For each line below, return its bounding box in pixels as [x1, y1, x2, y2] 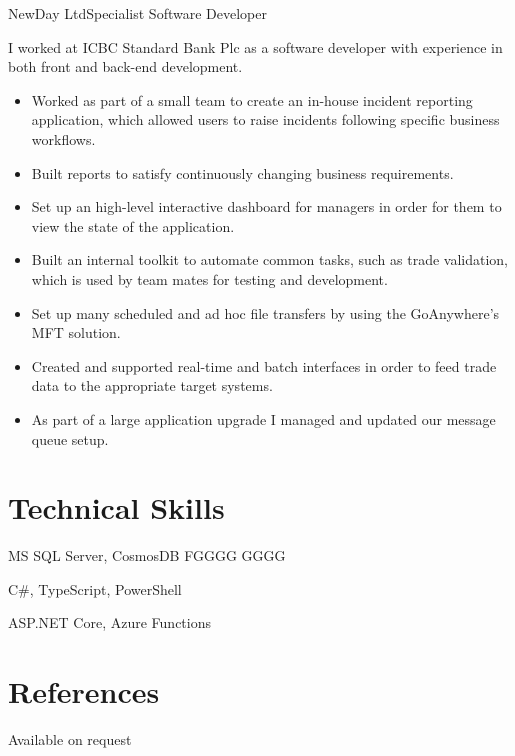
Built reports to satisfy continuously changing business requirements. [31, 162, 454, 183]
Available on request [8, 729, 132, 750]
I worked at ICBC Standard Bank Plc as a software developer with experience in [8, 36, 503, 57]
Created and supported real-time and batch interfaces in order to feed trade [31, 355, 497, 376]
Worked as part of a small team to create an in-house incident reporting [31, 89, 473, 110]
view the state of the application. [31, 215, 235, 236]
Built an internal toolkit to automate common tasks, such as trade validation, [31, 249, 508, 270]
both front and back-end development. [8, 56, 243, 77]
